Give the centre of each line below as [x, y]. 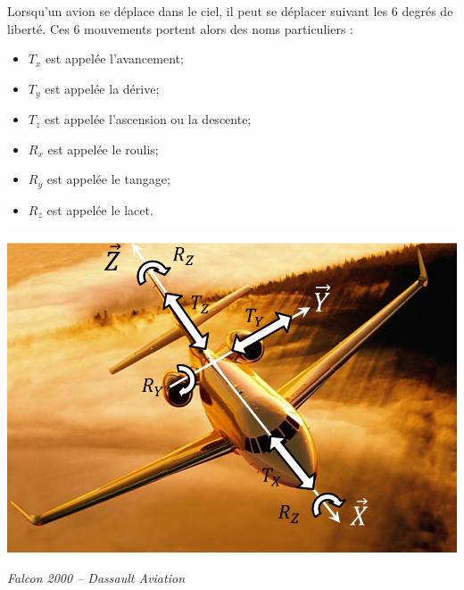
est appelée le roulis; [103, 149]
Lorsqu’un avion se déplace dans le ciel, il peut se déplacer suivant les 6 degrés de [230, 11]
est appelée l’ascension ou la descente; [148, 119]
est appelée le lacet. [100, 209]
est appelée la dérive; [102, 88]
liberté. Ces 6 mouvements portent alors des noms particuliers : [180, 28]
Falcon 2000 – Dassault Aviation [96, 578]
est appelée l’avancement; [115, 58]
